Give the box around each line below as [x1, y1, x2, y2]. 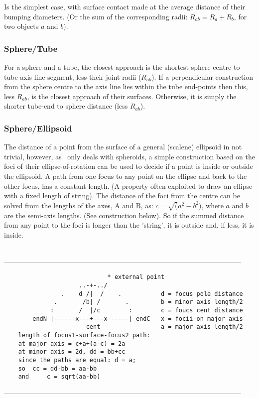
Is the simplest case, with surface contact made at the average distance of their [4, 1, 245, 11]
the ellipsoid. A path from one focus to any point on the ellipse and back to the [4, 170, 247, 181]
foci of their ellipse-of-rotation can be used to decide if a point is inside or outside [4, 161, 253, 171]
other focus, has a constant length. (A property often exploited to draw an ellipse [4, 180, 253, 191]
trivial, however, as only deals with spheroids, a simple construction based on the [4, 151, 255, 161]
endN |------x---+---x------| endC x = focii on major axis [32, 315, 243, 322]
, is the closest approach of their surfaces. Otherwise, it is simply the [27, 91, 237, 101]
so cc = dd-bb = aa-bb [18, 365, 97, 372]
